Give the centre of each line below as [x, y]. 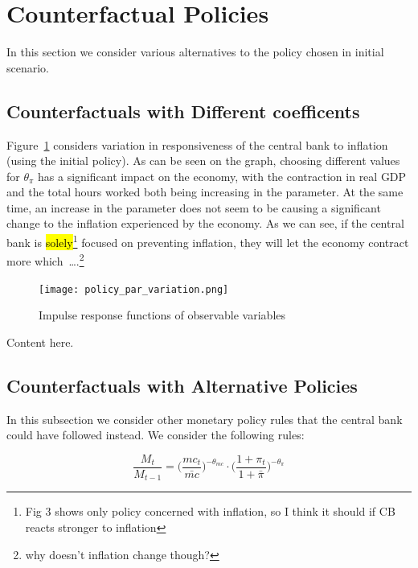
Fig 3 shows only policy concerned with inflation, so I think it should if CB [210, 511]
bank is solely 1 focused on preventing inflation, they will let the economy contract [208, 241]
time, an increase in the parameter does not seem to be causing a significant [194, 207]
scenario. [28, 67]
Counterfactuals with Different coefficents [183, 111]
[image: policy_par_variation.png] [134, 289]
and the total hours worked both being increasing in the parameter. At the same [205, 192]
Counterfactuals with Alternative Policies [182, 385]
